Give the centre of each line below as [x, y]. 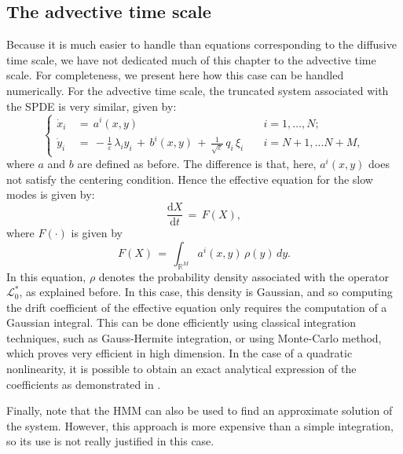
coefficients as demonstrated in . [84, 384]
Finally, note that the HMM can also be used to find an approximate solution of [200, 410]
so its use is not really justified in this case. [110, 441]
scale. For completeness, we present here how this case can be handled [175, 75]
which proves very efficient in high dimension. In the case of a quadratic [180, 353]
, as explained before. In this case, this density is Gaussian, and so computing [206, 292]
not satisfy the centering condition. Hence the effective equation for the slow [190, 179]
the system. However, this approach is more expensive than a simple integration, [200, 425]
